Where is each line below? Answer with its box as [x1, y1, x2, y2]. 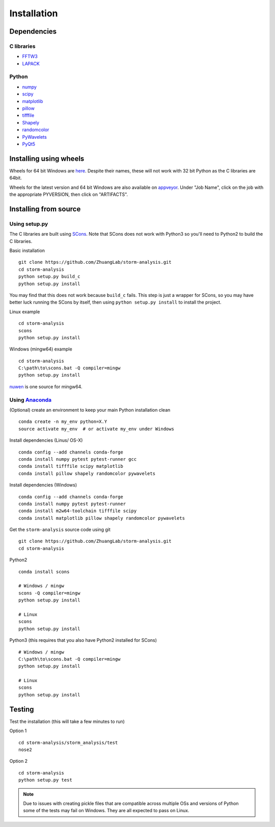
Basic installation [9, 247, 45, 254]
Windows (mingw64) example [9, 346, 72, 352]
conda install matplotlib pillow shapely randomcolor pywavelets [18, 515, 185, 521]
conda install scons [18, 569, 70, 574]
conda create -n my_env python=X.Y [18, 419, 107, 424]
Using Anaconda [9, 396, 52, 403]
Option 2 [9, 758, 28, 764]
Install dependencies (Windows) [9, 482, 77, 488]
